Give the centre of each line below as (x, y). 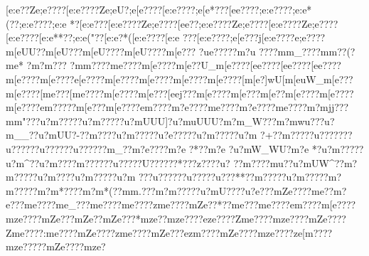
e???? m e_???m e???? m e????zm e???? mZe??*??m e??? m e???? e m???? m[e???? (194, 204)
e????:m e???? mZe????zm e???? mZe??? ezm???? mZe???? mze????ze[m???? (176, 232)
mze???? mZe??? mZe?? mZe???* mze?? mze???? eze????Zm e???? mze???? (157, 218)
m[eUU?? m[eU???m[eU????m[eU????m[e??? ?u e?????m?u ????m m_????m (167, 51)
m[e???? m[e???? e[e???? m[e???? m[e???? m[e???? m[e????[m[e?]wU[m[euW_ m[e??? (180, 79)
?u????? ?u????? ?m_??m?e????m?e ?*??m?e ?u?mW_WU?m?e (172, 148)
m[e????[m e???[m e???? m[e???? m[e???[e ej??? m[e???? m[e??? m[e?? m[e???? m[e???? (180, 93)
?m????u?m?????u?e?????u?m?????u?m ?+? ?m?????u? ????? (216, 135)
